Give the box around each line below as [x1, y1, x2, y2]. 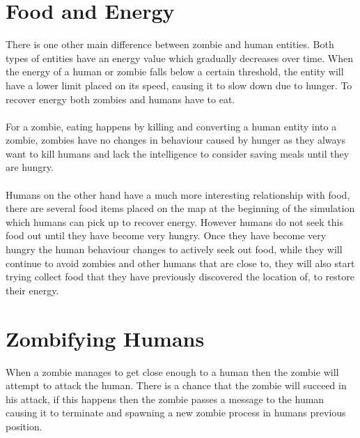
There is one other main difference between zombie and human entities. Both [6, 37, 334, 52]
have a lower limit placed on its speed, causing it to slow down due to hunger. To [6, 77, 352, 92]
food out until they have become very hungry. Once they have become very [6, 228, 327, 243]
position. [6, 418, 42, 433]
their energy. [6, 282, 59, 297]
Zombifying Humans [6, 324, 205, 352]
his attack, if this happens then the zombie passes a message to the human [6, 391, 324, 406]
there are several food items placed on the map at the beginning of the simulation [6, 201, 355, 216]
